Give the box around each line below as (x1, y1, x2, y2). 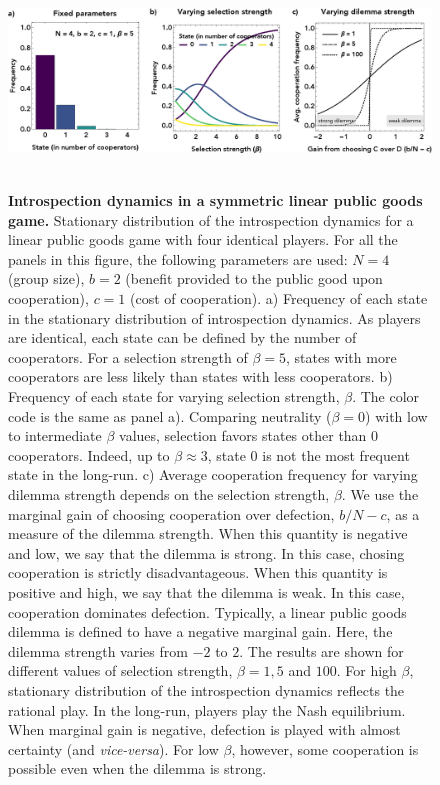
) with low (365, 405, 428, 426)
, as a (386, 503, 420, 524)
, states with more (286, 346, 397, 367)
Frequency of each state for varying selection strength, (8, 386, 340, 407)
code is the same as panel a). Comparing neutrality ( (8, 405, 332, 426)
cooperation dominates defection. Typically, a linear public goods (8, 601, 407, 622)
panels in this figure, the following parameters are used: (8, 248, 348, 269)
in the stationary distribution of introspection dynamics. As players (8, 307, 421, 328)
